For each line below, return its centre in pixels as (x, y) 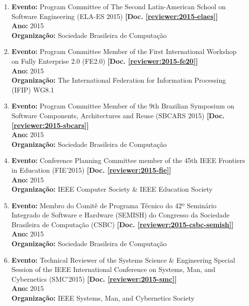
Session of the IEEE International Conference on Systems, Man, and (113, 269)
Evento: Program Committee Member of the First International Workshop (124, 51)
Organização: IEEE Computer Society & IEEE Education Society (112, 189)
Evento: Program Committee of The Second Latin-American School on (119, 6)
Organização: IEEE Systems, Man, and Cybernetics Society (103, 298)
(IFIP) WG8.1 (33, 89)
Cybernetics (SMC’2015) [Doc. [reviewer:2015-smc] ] (94, 279)
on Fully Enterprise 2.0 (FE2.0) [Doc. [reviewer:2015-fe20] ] (105, 61)
